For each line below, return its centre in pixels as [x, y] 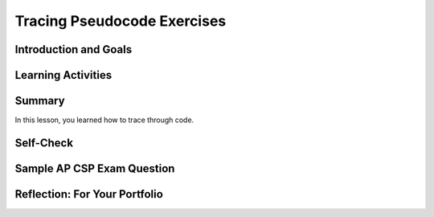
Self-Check [44, 143]
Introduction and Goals [74, 49]
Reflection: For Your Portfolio [89, 194]
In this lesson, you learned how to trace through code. [104, 120]
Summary [40, 101]
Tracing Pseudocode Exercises [121, 21]
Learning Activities [63, 75]
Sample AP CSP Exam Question [95, 168]
